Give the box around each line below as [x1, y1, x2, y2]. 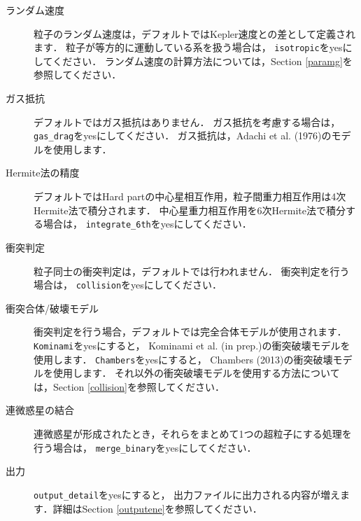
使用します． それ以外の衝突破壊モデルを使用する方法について [52, 366, 340, 380]
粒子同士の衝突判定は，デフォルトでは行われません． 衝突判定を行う [34, 263, 350, 278]
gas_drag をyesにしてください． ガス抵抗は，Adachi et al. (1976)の [34, 128, 332, 143]
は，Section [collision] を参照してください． [34, 379, 225, 394]
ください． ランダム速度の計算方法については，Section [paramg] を [52, 53, 353, 68]
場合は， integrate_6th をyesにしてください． [43, 216, 252, 231]
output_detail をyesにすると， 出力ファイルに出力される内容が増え [34, 487, 341, 501]
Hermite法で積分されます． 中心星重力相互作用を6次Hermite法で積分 [34, 202, 346, 217]
